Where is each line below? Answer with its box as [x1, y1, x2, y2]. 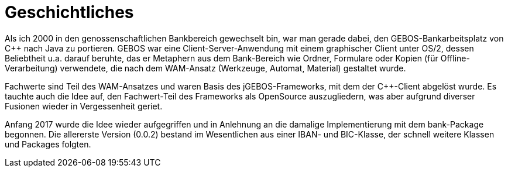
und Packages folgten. [5, 139, 91, 149]
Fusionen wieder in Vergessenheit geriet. [5, 101, 163, 111]
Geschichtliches [5, 2, 134, 22]
